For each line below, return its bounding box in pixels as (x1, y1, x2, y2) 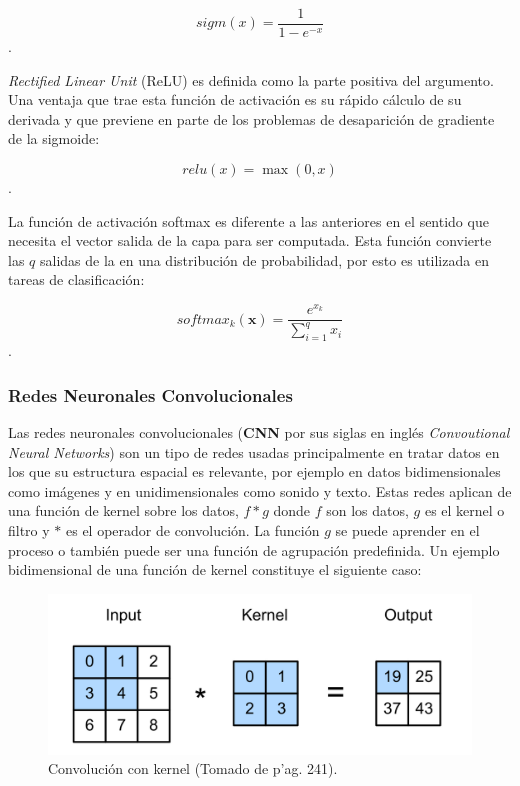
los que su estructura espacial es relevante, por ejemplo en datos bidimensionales (8, 461, 501, 482)
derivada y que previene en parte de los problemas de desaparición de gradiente (8, 108, 495, 129)
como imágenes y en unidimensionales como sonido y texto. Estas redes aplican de (8, 480, 512, 501)
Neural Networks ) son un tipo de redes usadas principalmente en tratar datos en (8, 441, 500, 462)
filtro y (8, 520, 50, 541)
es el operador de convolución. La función (65, 520, 320, 541)
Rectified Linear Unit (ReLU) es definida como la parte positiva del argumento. (8, 69, 494, 90)
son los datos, (326, 500, 409, 521)
